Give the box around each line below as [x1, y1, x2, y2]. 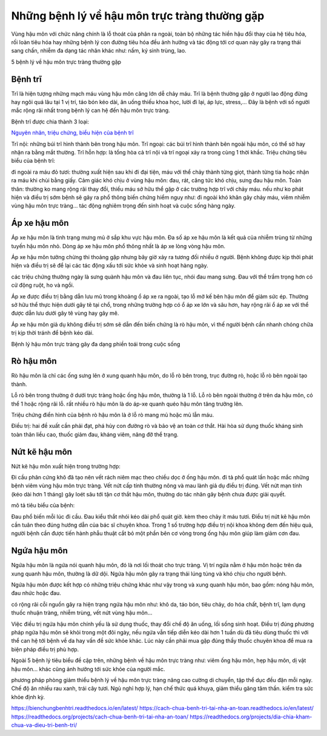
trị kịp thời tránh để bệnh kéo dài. [11, 329, 94, 337]
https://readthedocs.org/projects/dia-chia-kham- [190, 713, 312, 720]
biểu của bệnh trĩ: [11, 157, 56, 165]
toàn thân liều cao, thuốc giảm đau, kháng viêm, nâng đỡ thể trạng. [11, 430, 179, 438]
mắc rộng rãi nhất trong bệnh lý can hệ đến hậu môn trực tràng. [11, 107, 170, 114]
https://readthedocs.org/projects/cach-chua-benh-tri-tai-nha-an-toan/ [11, 713, 189, 720]
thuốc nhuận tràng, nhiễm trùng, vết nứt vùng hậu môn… [11, 609, 153, 617]
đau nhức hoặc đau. [11, 590, 62, 597]
